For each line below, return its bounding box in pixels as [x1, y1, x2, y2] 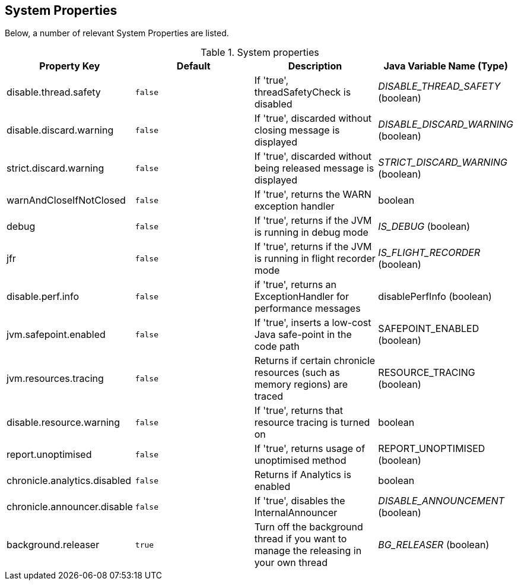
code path [254, 340, 300, 353]
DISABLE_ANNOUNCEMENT [378, 495, 505, 507]
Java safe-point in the [254, 328, 352, 341]
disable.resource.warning [7, 416, 120, 429]
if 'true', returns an [254, 279, 337, 291]
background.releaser [7, 539, 100, 551]
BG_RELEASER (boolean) [378, 539, 490, 551]
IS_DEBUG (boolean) [378, 220, 471, 233]
